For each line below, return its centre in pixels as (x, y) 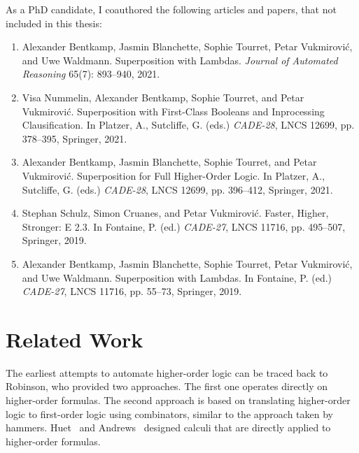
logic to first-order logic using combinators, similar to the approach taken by (169, 414)
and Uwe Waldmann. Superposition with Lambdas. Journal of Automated (180, 60)
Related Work (75, 339)
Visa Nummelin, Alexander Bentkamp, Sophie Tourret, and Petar (163, 97)
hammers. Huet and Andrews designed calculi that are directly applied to (168, 427)
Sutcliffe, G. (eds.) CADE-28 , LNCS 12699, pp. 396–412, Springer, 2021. (177, 189)
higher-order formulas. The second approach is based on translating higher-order (178, 400)
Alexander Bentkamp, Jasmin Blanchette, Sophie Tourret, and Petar (169, 162)
